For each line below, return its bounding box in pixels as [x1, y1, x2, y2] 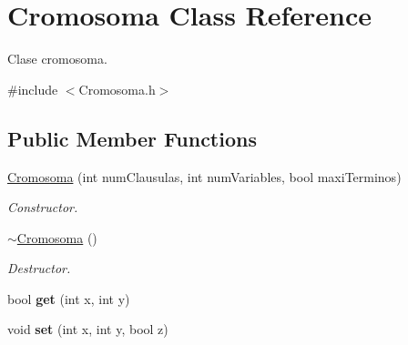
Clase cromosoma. [7, 49, 107, 68]
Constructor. [7, 198, 78, 217]
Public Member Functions [7, 124, 257, 152]
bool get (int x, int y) [7, 289, 130, 308]
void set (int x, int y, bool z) [7, 320, 168, 339]
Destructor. [7, 259, 71, 278]
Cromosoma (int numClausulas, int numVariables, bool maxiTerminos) [7, 167, 402, 186]
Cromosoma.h [78, 79, 156, 98]
